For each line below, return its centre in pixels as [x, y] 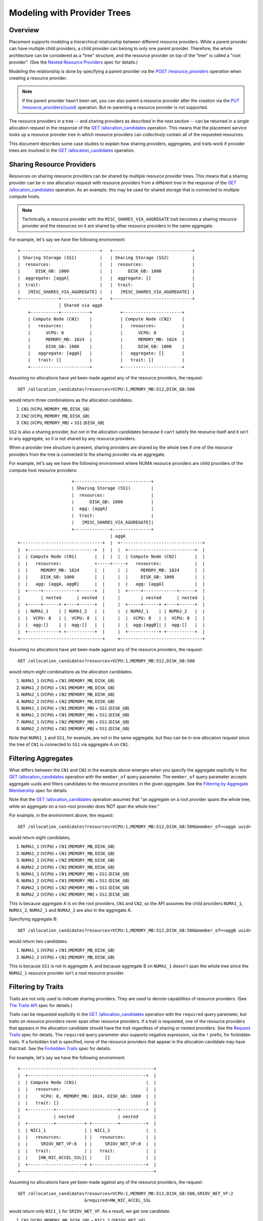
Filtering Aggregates [41, 758]
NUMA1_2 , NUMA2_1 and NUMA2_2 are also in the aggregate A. [71, 910]
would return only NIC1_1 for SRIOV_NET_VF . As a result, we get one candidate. [90, 1211]
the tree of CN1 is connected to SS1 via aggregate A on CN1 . [69, 744]
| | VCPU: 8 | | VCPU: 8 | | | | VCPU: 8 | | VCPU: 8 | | [112, 618]
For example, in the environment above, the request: [61, 815]
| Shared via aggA [81, 305]
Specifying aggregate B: [33, 919]
